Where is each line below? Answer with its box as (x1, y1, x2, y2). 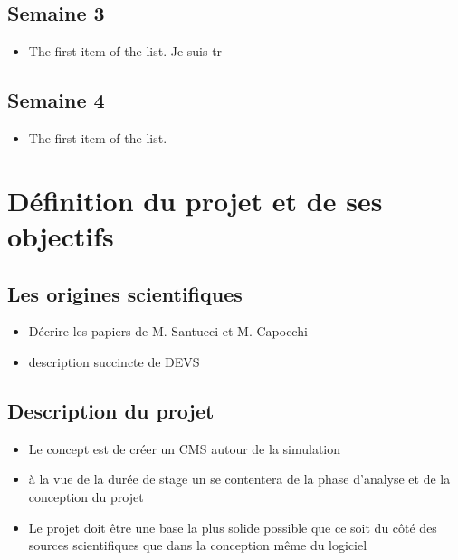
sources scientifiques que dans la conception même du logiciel (28, 536, 367, 555)
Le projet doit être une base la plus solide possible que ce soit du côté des (28, 517, 437, 536)
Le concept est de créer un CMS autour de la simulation (28, 439, 341, 458)
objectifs (7, 217, 114, 254)
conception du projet (28, 487, 144, 506)
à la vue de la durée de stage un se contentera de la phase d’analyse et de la (28, 469, 451, 488)
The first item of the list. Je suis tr (28, 42, 223, 61)
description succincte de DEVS (28, 352, 200, 371)
